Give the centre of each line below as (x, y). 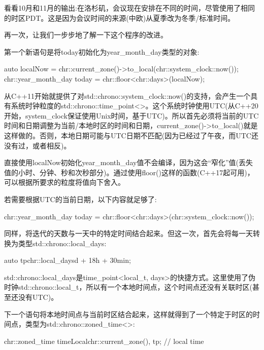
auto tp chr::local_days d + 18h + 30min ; (68, 260)
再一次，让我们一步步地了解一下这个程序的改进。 (86, 35)
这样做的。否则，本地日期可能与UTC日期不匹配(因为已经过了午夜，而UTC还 (131, 135)
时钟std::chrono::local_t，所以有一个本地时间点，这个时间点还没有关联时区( (128, 287)
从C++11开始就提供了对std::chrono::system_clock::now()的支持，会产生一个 (127, 95)
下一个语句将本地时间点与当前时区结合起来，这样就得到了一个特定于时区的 (128, 314)
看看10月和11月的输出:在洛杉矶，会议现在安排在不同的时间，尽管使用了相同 (129, 8)
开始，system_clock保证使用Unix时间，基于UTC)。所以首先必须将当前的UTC (131, 115)
